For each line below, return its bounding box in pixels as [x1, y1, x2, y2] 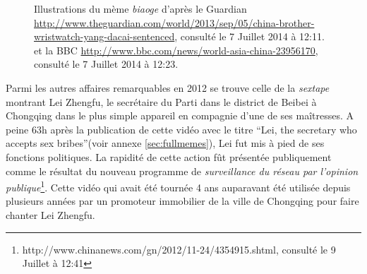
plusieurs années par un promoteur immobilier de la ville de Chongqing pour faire [6, 193, 359, 208]
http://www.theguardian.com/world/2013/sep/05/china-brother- [34, 15, 315, 30]
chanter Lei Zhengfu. [6, 207, 95, 222]
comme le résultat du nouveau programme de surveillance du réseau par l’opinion [6, 163, 359, 178]
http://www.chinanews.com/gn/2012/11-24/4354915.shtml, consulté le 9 [22, 242, 336, 256]
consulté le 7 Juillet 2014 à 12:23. [34, 56, 179, 71]
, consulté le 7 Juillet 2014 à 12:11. [174, 29, 325, 44]
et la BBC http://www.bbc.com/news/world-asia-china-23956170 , [34, 42, 318, 57]
